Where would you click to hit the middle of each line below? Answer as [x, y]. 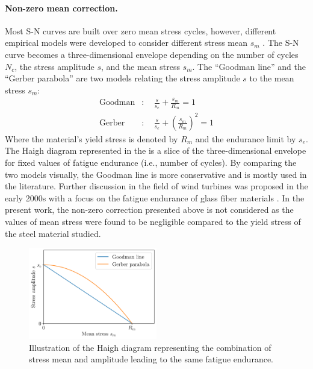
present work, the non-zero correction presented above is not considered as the [149, 210]
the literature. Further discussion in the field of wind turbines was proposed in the [156, 186]
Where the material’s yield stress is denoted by [91, 138]
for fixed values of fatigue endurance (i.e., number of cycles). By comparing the [151, 162]
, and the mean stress [141, 66]
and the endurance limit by [246, 138]
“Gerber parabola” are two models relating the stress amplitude [122, 78]
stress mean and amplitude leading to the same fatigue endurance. [151, 359]
